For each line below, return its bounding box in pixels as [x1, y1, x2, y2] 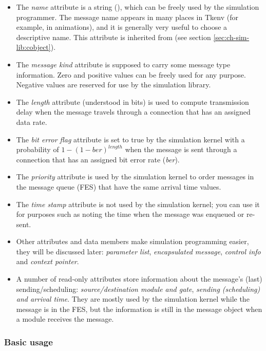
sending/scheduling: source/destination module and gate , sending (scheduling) [16, 283, 260, 294]
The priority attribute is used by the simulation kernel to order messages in [16, 171, 254, 182]
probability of [16, 144, 59, 155]
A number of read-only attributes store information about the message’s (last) [16, 273, 262, 284]
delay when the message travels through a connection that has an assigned [16, 106, 251, 117]
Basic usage [4, 335, 53, 348]
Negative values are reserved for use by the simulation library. [16, 79, 211, 90]
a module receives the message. [16, 313, 114, 324]
